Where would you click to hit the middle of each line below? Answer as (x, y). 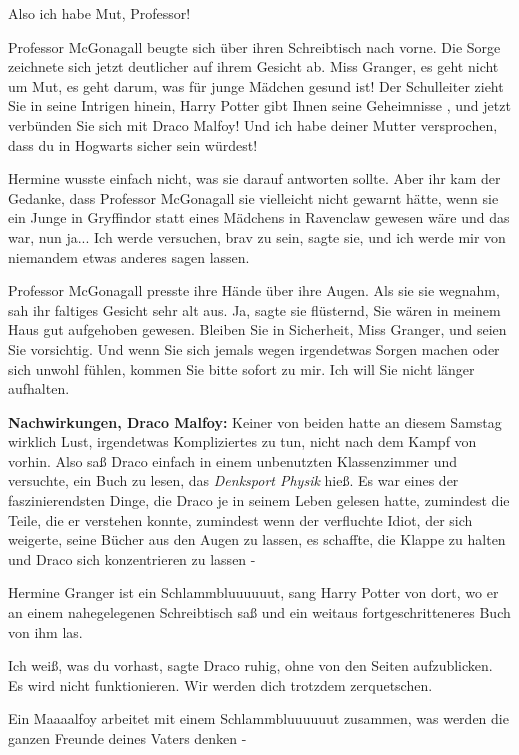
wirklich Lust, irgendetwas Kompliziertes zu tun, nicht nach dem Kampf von (242, 441)
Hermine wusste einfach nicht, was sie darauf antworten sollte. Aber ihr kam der (254, 178)
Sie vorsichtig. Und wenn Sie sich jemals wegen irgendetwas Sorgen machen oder (254, 348)
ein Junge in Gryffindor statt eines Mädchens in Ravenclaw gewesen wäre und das (259, 217)
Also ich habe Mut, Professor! (99, 13)
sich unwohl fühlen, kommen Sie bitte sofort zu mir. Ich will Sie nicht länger (241, 368)
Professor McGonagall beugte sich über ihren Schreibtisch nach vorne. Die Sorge (254, 46)
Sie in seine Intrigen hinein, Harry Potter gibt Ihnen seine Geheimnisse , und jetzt (259, 105)
